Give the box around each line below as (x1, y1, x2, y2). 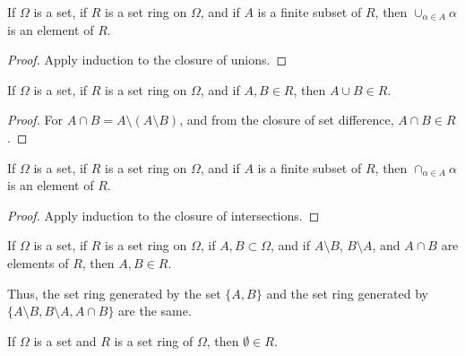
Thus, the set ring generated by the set (7, 283, 221, 302)
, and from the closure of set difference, (179, 110, 394, 129)
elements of (7, 253, 69, 272)
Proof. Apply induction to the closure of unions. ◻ (7, 50, 288, 69)
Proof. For (7, 110, 64, 129)
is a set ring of (114, 331, 194, 350)
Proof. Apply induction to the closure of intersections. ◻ (7, 205, 320, 224)
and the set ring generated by (266, 283, 428, 302)
